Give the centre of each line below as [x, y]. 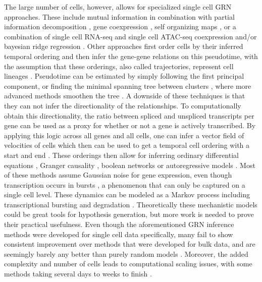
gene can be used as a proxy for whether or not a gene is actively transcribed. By [130, 125]
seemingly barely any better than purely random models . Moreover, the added [126, 253]
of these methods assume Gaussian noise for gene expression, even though [118, 175]
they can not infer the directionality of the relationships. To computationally [123, 105]
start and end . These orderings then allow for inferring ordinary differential [121, 155]
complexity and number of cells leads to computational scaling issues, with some [128, 264]
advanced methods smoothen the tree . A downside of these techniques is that [125, 96]
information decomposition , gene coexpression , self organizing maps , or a [120, 26]
